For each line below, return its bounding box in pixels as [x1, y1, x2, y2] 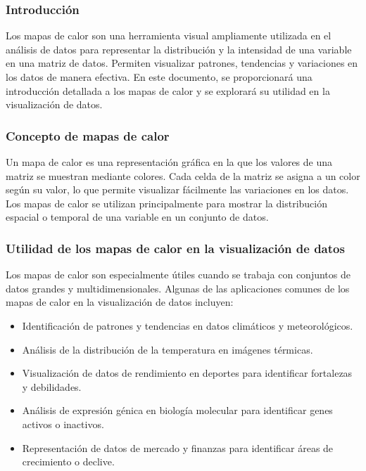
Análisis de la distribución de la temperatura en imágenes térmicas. [22, 342, 313, 356]
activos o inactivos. [22, 416, 104, 431]
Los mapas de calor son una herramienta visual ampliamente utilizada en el [6, 28, 332, 43]
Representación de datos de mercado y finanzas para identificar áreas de [22, 440, 334, 455]
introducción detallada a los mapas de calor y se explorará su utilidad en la [6, 83, 330, 98]
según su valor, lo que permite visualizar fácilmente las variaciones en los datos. [6, 182, 349, 197]
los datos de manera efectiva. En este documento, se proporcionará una [6, 70, 313, 84]
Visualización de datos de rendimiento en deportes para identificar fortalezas [22, 366, 353, 380]
